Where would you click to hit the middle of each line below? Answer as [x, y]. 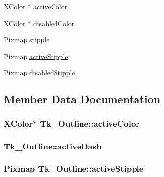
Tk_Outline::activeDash [53, 146]
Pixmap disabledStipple [40, 73]
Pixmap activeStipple [36, 56]
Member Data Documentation [82, 99]
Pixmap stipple [27, 40]
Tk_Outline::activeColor [90, 123]
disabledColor [54, 23]
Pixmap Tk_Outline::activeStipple [74, 168]
